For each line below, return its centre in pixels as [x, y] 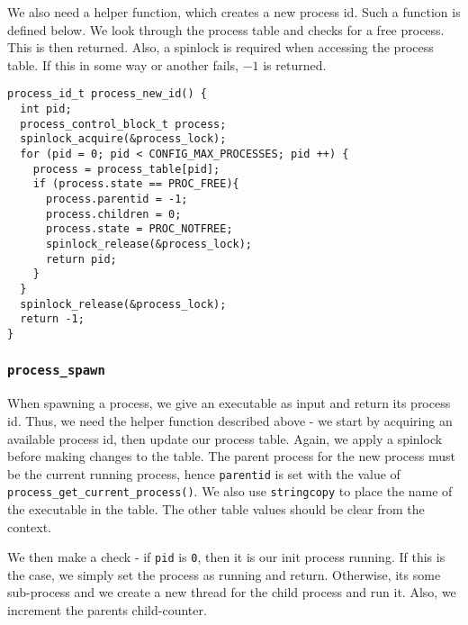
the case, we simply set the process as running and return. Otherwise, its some [224, 574]
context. [29, 526]
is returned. [295, 64]
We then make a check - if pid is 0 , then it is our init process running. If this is [226, 557]
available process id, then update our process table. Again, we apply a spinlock [225, 438]
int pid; [46, 109]
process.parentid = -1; [117, 199]
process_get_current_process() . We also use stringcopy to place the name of [230, 491]
